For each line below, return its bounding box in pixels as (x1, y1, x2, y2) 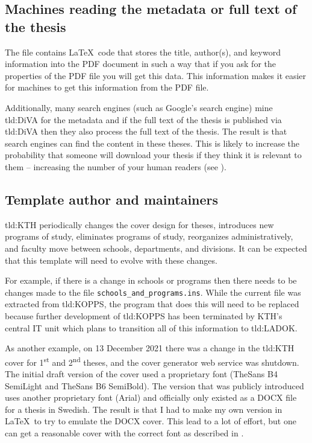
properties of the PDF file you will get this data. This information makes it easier (5, 69, 307, 81)
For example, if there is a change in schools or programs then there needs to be (5, 274, 297, 287)
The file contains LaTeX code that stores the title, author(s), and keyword (5, 45, 281, 58)
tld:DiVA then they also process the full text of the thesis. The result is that (5, 125, 287, 138)
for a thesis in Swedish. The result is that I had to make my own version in (5, 403, 282, 415)
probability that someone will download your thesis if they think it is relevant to (5, 148, 302, 161)
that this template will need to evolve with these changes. (5, 253, 217, 266)
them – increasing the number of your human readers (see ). (5, 160, 226, 173)
